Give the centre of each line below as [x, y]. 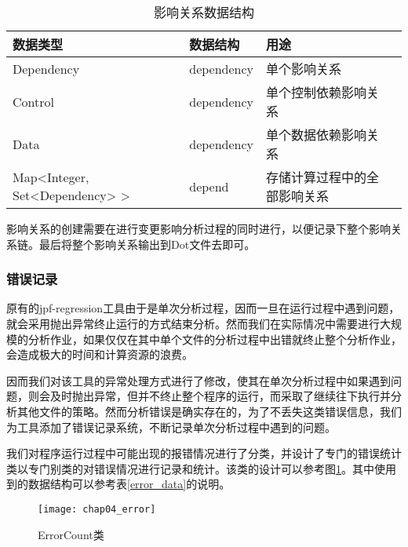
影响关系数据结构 [204, 12]
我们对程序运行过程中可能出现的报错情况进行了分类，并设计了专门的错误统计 [204, 453]
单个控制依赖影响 [317, 92]
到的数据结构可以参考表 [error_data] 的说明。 [118, 484]
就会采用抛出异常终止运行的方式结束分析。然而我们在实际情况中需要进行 [193, 323]
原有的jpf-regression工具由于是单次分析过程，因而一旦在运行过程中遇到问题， [203, 308]
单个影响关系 [304, 69]
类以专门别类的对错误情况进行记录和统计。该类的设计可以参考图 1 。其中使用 [201, 468]
